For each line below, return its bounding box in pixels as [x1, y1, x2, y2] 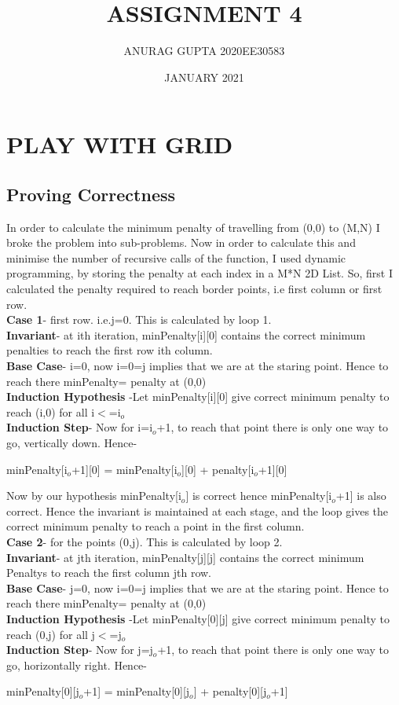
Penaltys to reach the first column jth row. [6, 564, 212, 581]
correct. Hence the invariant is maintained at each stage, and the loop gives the [6, 502, 389, 519]
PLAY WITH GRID [6, 128, 233, 160]
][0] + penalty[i [181, 461, 254, 477]
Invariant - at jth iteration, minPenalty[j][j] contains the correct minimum [6, 549, 364, 565]
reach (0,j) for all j [6, 626, 95, 642]
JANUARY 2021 [164, 68, 244, 85]
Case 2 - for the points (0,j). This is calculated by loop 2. [6, 533, 283, 549]
